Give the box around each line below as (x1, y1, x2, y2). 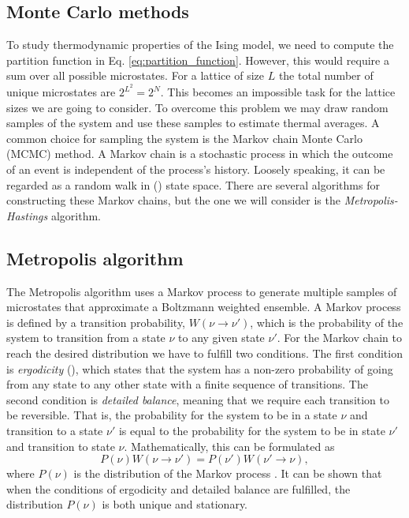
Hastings (6, 207, 48, 223)
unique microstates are (6, 84, 116, 100)
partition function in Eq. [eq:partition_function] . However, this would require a (6, 51, 389, 68)
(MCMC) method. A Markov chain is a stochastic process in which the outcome (6, 145, 393, 162)
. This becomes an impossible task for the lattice (160, 84, 396, 100)
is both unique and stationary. (102, 496, 248, 512)
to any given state (178, 329, 265, 346)
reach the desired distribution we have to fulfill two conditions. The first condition (6, 344, 403, 361)
